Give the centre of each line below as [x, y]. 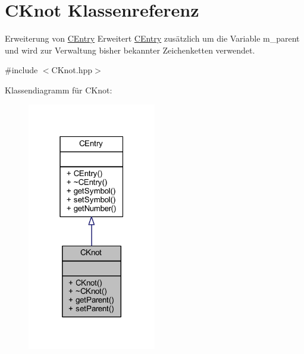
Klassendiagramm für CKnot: [59, 90]
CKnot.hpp [72, 70]
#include [21, 70]
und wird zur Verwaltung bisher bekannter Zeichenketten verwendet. [130, 50]
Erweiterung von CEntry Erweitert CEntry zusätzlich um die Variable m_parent [152, 38]
